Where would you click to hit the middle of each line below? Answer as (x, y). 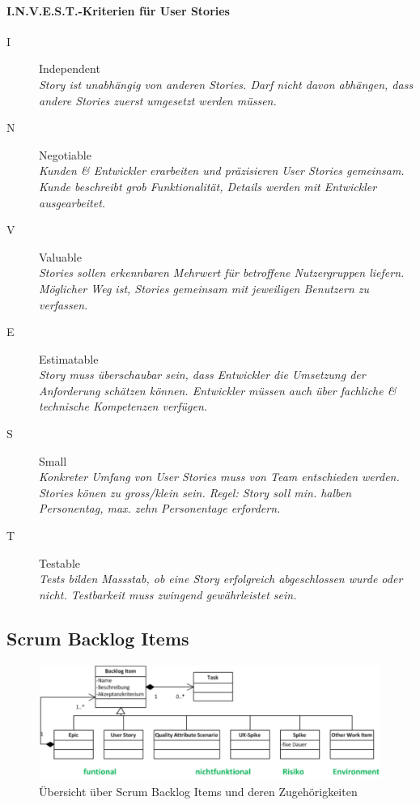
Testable (60, 562)
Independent (70, 68)
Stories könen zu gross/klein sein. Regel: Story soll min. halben (195, 492)
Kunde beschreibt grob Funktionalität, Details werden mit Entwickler (208, 186)
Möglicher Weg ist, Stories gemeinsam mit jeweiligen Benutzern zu (204, 288)
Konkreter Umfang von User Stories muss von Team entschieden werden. (219, 477)
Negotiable (65, 154)
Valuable (60, 256)
